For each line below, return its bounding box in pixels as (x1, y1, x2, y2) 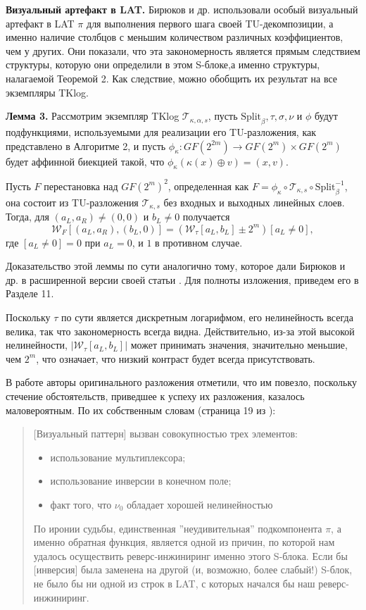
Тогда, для (6, 209, 49, 224)
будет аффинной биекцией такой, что (6, 154, 165, 168)
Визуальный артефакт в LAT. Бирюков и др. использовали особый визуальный (6, 2, 358, 16)
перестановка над (44, 178, 118, 193)
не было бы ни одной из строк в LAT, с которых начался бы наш (33, 575, 315, 590)
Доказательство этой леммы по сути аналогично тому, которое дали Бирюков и (6, 259, 346, 273)
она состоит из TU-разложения (6, 194, 139, 209)
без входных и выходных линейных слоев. (163, 194, 345, 209)
